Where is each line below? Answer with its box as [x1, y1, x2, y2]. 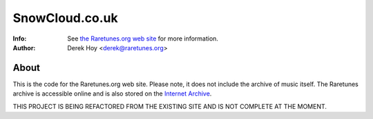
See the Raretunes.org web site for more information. [67, 34, 219, 43]
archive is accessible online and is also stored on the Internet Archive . [12, 89, 212, 98]
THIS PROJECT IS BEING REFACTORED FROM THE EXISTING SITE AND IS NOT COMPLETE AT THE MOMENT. [12, 102, 327, 110]
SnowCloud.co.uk [12, 10, 118, 25]
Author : [12, 43, 36, 52]
